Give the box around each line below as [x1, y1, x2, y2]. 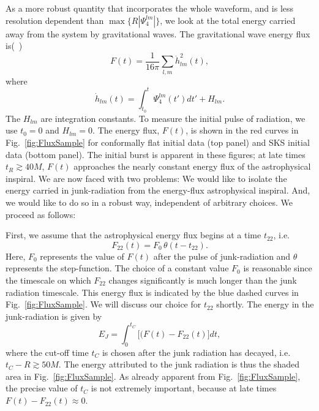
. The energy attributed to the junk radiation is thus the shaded [58, 358, 300, 371]
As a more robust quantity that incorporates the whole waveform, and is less [6, 2, 294, 14]
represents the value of [40, 249, 124, 262]
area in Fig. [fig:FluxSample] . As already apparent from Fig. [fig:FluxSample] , [6, 369, 301, 382]
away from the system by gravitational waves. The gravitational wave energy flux [6, 27, 310, 40]
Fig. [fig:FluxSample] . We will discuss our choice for [6, 298, 201, 311]
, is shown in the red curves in [186, 124, 299, 137]
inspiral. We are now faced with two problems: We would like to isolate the [6, 172, 287, 184]
